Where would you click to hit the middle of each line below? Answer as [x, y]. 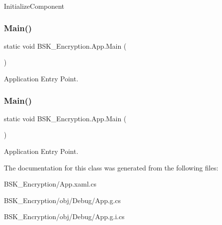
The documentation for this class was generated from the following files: [111, 167]
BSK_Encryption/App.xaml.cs [50, 184]
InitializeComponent [34, 6]
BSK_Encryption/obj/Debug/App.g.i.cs [64, 216]
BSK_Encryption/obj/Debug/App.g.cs [62, 200]
